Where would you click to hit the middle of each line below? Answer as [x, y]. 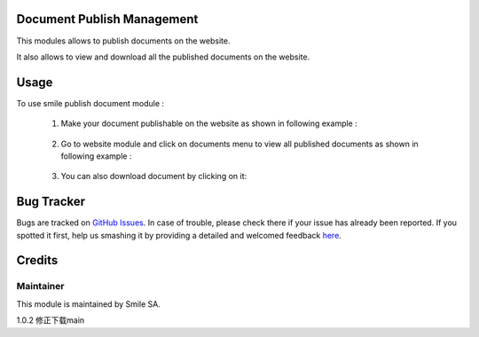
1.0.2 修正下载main [51, 320]
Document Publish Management [107, 19]
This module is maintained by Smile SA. [89, 304]
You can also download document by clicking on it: [154, 176]
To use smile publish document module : [90, 103]
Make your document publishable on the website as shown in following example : [209, 123]
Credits [37, 260]
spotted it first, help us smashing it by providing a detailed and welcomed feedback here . [179, 235]
